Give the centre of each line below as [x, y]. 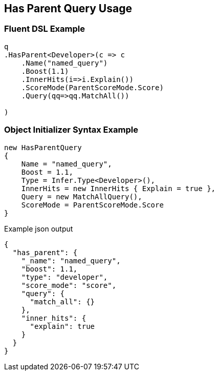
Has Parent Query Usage [68, 8]
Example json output [39, 228]
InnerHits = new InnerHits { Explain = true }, [118, 188]
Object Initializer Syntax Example [71, 130]
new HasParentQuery [43, 147]
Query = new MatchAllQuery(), [82, 196]
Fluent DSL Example [45, 29]
